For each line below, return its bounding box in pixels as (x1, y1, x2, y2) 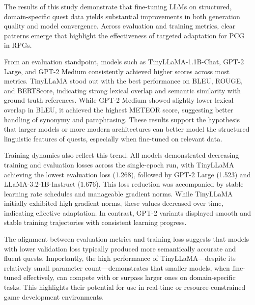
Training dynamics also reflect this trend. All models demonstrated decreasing (4, 150, 239, 160)
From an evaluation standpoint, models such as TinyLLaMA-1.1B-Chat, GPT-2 (4, 56, 244, 66)
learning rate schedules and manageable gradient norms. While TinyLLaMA (4, 188, 233, 198)
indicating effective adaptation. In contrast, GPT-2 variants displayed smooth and (4, 207, 251, 218)
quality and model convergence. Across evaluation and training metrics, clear (4, 21, 235, 31)
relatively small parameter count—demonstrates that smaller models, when (4, 262, 230, 273)
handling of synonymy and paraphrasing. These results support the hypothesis (4, 114, 240, 124)
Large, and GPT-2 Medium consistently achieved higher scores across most (4, 66, 230, 76)
